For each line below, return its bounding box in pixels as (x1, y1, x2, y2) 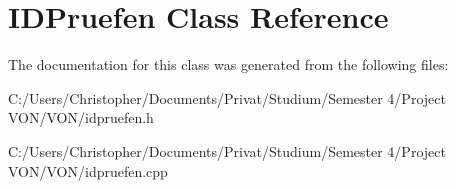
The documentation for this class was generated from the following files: (8, 54, 449, 75)
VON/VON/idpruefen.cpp (8, 160, 168, 181)
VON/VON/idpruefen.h (8, 107, 154, 128)
